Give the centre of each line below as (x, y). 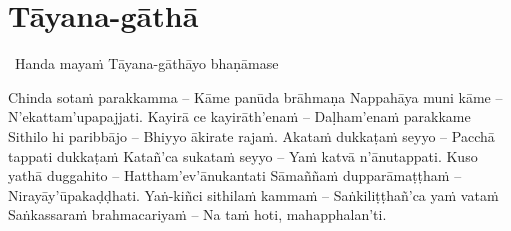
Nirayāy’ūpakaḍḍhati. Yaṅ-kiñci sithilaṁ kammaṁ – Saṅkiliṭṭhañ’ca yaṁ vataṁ (253, 194)
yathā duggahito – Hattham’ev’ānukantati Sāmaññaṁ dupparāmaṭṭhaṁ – (235, 175)
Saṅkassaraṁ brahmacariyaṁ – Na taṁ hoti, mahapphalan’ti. (197, 214)
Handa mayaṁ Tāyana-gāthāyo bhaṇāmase (146, 63)
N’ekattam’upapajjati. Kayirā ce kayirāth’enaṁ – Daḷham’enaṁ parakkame (239, 116)
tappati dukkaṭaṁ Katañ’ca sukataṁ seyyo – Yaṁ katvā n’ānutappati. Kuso (243, 155)
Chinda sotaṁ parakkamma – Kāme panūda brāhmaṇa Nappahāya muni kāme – (255, 96)
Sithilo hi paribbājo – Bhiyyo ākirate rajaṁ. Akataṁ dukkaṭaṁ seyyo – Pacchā (251, 135)
